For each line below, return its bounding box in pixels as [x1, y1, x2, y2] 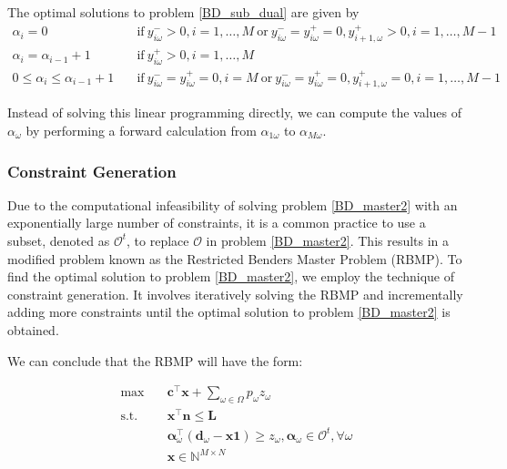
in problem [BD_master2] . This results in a [206, 230, 450, 250]
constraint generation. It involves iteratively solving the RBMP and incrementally [7, 284, 463, 303]
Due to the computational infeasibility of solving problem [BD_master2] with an [7, 195, 458, 214]
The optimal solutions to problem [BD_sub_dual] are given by [7, 3, 360, 21]
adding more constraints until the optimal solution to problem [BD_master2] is [7, 302, 451, 321]
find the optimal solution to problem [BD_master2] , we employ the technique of [7, 267, 455, 286]
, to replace [127, 230, 189, 250]
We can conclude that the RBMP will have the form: [7, 351, 303, 370]
